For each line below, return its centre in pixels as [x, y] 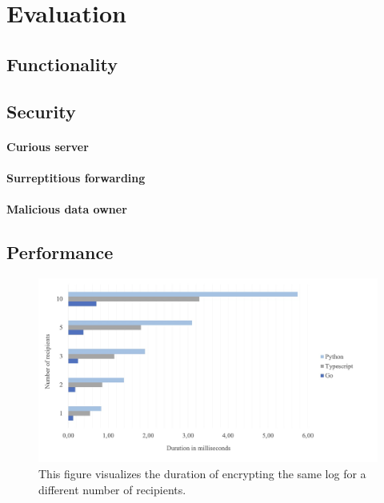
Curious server [48, 146]
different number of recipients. [112, 489]
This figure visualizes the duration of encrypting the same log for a [202, 473]
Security [41, 111]
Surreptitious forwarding [76, 177]
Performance [60, 251]
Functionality [62, 64]
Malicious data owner [67, 208]
